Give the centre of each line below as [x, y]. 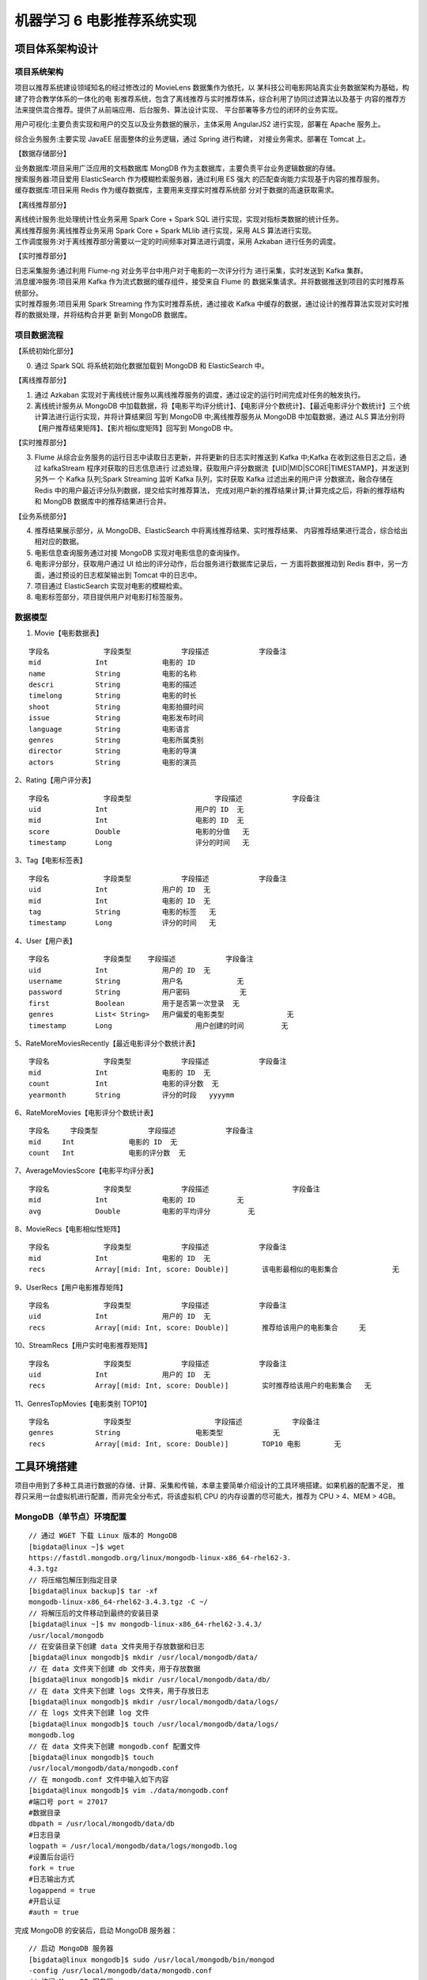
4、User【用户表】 [45, 940]
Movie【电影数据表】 [69, 633]
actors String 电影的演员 [113, 762]
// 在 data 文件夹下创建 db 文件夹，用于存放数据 [115, 1668]
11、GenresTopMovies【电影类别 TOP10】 [83, 1403]
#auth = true [54, 1912]
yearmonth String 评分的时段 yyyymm [132, 1095]
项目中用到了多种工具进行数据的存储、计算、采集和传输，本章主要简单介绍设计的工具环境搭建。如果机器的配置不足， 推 [210, 1485]
